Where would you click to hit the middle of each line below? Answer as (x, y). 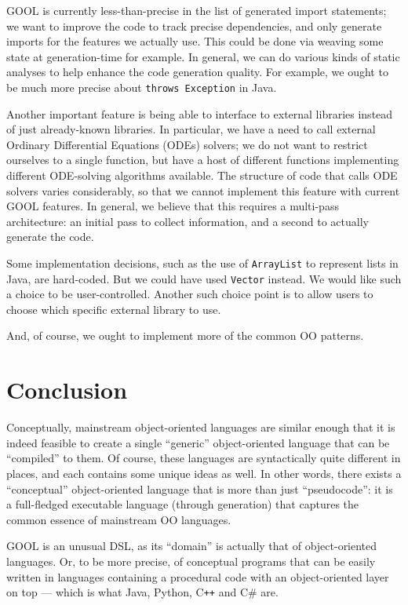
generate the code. (50, 237)
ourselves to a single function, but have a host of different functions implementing (203, 160)
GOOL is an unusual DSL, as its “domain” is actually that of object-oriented (192, 546)
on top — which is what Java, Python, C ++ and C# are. (142, 592)
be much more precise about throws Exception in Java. (142, 87)
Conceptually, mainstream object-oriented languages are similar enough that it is (201, 427)
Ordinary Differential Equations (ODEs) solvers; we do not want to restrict (187, 144)
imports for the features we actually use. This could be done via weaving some (195, 41)
